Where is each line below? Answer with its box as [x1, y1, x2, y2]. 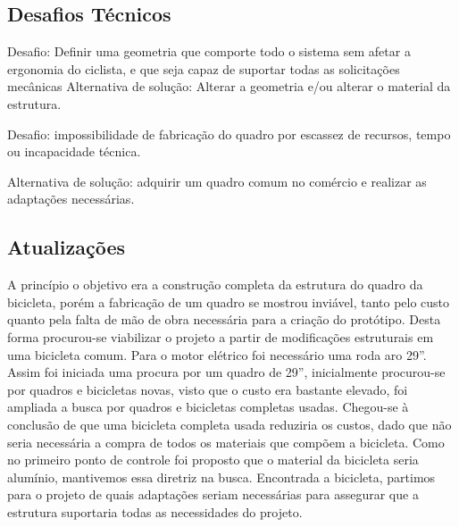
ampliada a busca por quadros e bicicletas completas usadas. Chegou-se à [7, 397, 409, 416]
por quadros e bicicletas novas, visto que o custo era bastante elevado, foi [7, 380, 408, 398]
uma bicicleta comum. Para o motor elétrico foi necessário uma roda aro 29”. [7, 345, 427, 364]
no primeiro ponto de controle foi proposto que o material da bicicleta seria [7, 450, 419, 469]
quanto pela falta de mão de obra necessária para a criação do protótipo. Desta [7, 310, 441, 329]
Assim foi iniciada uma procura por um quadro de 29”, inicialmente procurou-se [7, 363, 446, 381]
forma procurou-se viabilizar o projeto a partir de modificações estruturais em [7, 327, 434, 346]
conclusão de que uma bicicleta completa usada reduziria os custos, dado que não [7, 414, 452, 433]
